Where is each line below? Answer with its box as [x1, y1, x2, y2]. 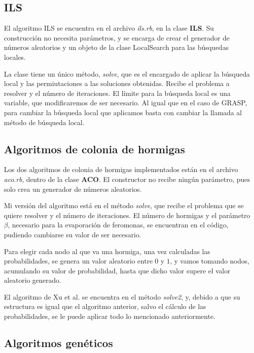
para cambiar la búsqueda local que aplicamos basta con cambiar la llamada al [4, 107, 242, 117]
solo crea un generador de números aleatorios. [4, 183, 142, 194]
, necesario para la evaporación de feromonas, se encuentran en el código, [7, 220, 229, 230]
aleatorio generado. [4, 275, 61, 285]
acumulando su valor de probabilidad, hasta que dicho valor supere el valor [4, 265, 230, 275]
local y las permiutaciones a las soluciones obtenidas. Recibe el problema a [4, 78, 230, 88]
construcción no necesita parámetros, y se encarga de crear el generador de [4, 32, 230, 43]
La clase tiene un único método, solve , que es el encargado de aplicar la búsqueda [4, 68, 250, 79]
